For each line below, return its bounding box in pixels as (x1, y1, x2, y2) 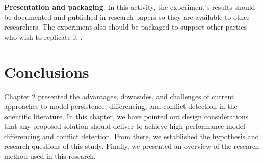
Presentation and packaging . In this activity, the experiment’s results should (4, 2, 255, 12)
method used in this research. (4, 151, 96, 161)
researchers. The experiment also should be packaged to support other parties (4, 21, 247, 32)
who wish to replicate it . (4, 31, 83, 42)
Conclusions (4, 61, 89, 82)
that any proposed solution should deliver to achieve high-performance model (4, 121, 245, 131)
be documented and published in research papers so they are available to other (4, 11, 250, 22)
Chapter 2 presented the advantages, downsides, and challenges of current (4, 91, 234, 101)
